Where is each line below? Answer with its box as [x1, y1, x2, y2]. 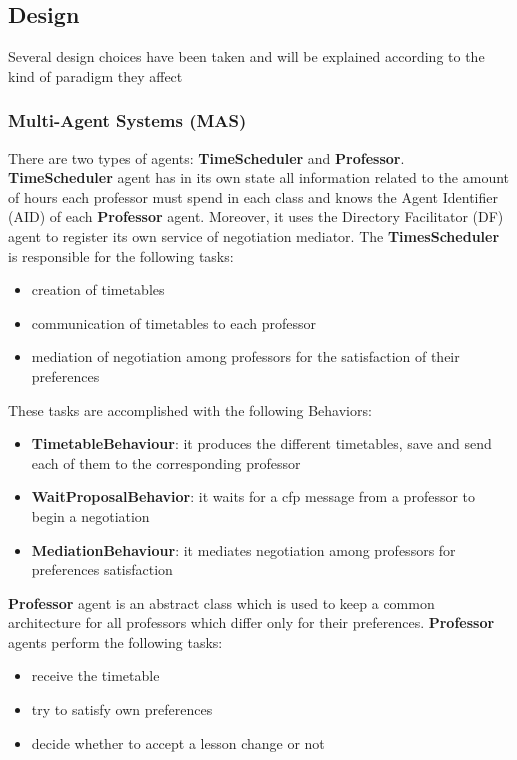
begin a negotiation [31, 505, 150, 526]
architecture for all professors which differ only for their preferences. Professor [8, 612, 495, 633]
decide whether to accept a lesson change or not [31, 732, 325, 753]
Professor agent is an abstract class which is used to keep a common [8, 592, 435, 613]
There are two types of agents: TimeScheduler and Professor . [8, 147, 405, 168]
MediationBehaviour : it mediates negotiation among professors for [31, 539, 456, 560]
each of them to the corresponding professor [31, 452, 301, 473]
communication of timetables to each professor [31, 312, 316, 333]
